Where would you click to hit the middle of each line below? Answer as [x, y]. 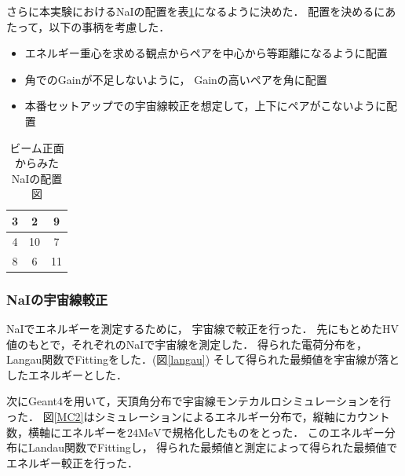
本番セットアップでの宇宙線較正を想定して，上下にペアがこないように [206, 106]
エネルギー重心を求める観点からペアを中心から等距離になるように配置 [206, 53]
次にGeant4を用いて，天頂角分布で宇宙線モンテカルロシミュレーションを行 [199, 401]
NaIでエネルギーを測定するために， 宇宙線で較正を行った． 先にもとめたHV [202, 328]
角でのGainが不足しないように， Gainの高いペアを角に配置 [176, 79]
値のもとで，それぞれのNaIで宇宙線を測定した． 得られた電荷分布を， [187, 344]
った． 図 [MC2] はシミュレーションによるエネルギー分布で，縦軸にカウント [198, 416]
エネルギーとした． [77, 374]
